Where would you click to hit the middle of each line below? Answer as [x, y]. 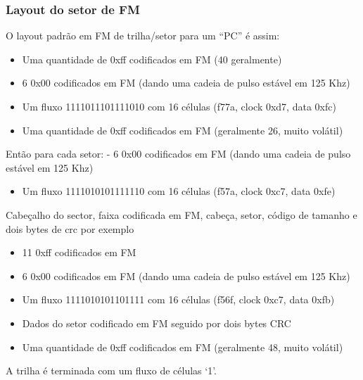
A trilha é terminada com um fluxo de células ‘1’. [111, 370]
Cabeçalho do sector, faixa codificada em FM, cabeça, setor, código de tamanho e [181, 214]
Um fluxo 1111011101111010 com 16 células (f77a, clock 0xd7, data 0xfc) [179, 106]
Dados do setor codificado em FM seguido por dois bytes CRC [157, 323]
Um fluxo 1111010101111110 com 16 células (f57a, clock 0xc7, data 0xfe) [179, 191]
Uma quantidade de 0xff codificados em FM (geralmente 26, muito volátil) [183, 130]
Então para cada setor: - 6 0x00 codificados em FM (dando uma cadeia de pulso [178, 154]
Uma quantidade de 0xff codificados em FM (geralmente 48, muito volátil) [183, 347]
